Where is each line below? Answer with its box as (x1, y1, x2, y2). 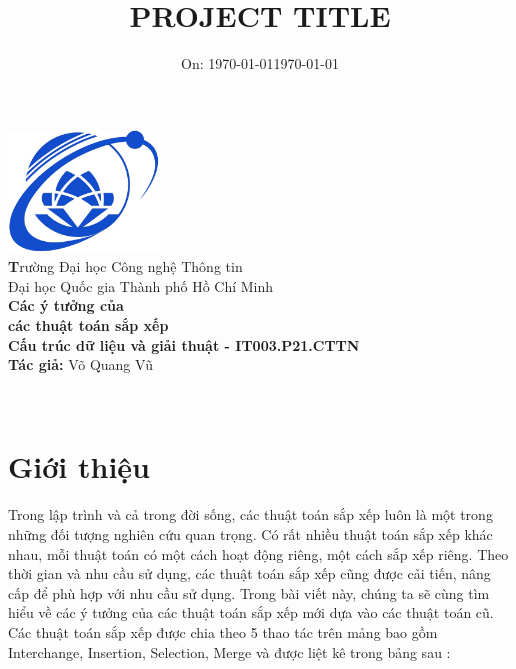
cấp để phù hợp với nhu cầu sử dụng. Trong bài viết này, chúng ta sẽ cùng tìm (8, 582, 490, 603)
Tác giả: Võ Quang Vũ (8, 354, 153, 375)
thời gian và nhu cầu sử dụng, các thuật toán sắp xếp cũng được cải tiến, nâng (8, 563, 491, 584)
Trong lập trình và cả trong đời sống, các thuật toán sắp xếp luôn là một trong (8, 504, 493, 525)
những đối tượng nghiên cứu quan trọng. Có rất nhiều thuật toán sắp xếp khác (8, 524, 493, 544)
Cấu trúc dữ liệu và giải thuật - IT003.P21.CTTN (8, 334, 360, 355)
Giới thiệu (8, 446, 150, 487)
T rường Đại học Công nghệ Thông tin (8, 256, 243, 277)
